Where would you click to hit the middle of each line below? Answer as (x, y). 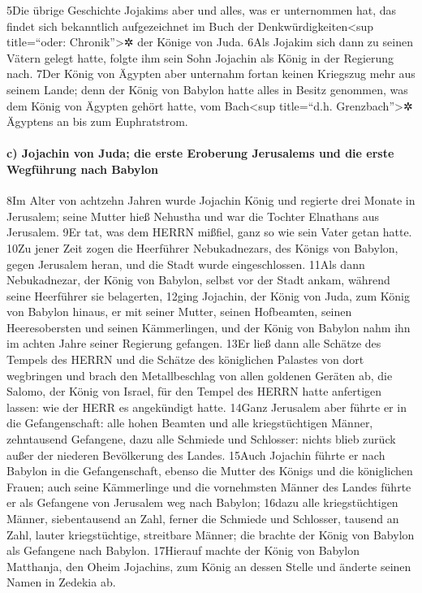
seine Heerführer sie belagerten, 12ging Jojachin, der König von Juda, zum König (208, 295)
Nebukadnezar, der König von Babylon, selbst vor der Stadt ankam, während (198, 280)
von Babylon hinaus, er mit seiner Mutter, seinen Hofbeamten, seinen (179, 312)
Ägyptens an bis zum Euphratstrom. (97, 121)
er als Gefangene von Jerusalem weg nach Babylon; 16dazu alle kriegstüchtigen (202, 502)
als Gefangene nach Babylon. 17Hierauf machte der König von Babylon (183, 550)
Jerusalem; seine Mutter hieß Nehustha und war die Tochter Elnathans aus (193, 216)
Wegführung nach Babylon (82, 169)
